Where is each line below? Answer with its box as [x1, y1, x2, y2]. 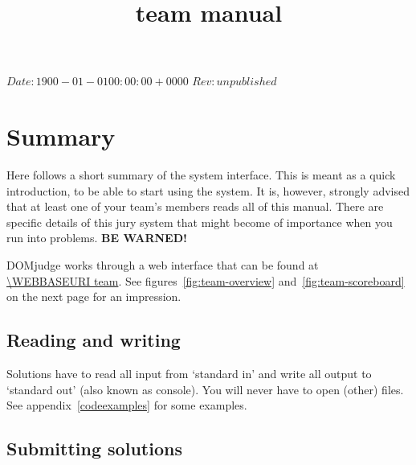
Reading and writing [6, 327, 181, 352]
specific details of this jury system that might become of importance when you [6, 213, 393, 230]
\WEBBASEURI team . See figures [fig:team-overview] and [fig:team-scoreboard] [6, 272, 405, 289]
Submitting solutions [6, 436, 182, 461]
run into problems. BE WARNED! [6, 229, 187, 246]
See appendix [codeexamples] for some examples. [6, 397, 247, 414]
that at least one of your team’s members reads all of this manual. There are [6, 198, 384, 215]
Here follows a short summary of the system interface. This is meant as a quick [6, 167, 396, 183]
